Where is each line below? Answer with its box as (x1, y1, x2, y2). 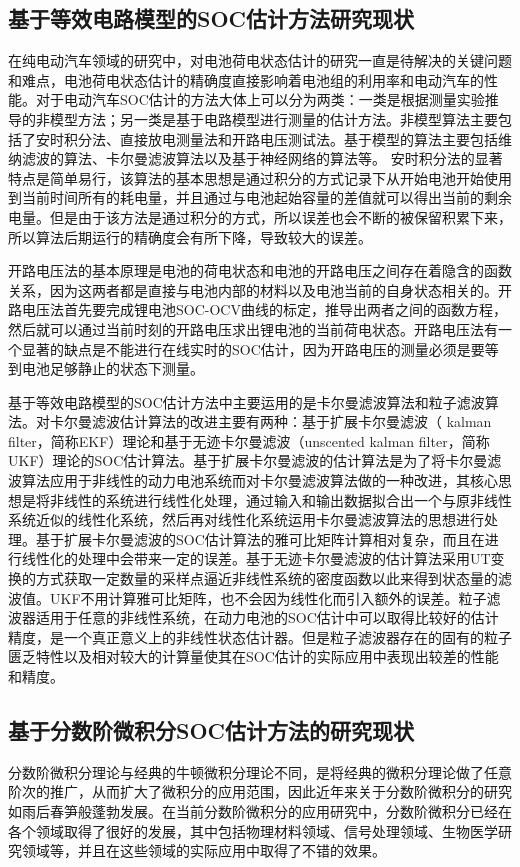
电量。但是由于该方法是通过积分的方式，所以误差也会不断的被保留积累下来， (8, 206, 512, 227)
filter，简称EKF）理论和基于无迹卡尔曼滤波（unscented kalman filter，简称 (8, 430, 490, 451)
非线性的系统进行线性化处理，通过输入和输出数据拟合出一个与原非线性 (49, 489, 512, 510)
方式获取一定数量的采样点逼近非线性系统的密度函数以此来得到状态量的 (35, 568, 498, 589)
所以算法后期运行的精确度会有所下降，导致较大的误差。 (8, 226, 372, 247)
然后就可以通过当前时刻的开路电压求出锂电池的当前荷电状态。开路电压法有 (8, 318, 498, 339)
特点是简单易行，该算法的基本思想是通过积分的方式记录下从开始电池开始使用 (8, 167, 512, 188)
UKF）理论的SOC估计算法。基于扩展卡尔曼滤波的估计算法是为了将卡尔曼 (8, 450, 488, 471)
